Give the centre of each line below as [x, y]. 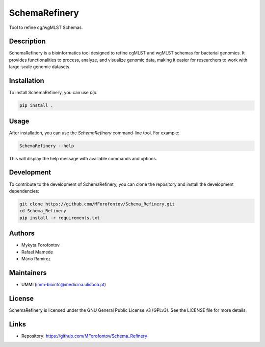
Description [27, 41]
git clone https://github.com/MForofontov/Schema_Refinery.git [97, 204]
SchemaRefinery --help [47, 146]
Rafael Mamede [37, 252]
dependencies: [24, 191]
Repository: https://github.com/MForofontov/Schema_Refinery [84, 336]
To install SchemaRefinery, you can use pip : [53, 93]
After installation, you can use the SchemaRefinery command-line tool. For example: [94, 133]
